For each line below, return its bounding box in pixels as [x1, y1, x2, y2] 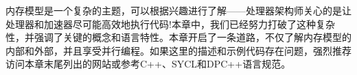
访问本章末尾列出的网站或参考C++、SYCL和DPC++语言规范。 [5, 57, 291, 71]
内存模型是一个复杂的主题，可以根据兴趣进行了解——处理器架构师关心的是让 [5, 3, 352, 17]
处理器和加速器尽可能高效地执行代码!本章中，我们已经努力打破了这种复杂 [5, 16, 335, 31]
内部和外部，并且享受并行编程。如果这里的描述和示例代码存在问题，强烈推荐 [5, 43, 352, 57]
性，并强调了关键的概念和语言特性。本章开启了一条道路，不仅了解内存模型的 [5, 30, 352, 44]
